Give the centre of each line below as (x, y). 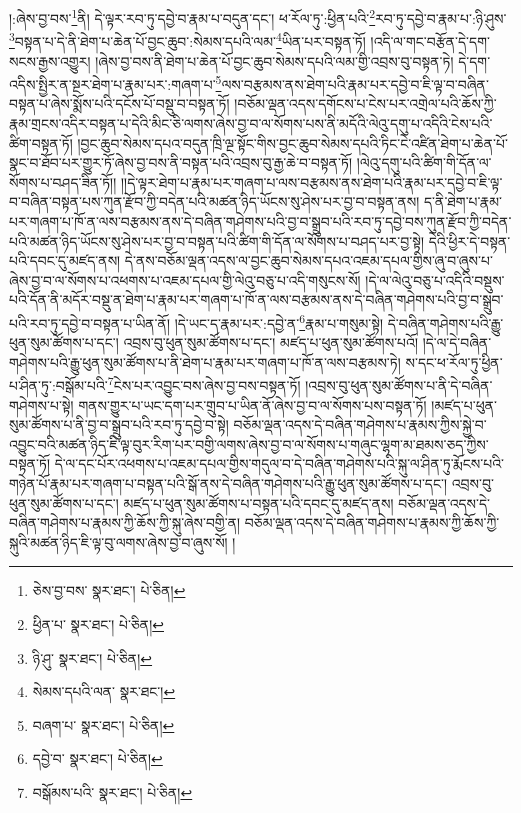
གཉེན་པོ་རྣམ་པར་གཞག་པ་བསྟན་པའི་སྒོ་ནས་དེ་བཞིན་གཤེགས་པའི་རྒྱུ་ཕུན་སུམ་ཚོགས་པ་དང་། (228, 482)
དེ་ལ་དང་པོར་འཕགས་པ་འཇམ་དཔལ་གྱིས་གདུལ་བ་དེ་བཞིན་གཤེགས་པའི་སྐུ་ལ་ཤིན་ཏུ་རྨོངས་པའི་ (279, 463)
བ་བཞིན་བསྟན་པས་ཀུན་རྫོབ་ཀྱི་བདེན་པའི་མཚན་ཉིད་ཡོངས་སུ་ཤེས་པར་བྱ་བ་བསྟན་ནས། (214, 201)
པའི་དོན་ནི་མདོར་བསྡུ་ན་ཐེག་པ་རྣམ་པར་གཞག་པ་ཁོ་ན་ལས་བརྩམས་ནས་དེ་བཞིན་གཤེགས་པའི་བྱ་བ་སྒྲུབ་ (256, 299)
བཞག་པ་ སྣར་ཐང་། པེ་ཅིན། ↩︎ (103, 724)
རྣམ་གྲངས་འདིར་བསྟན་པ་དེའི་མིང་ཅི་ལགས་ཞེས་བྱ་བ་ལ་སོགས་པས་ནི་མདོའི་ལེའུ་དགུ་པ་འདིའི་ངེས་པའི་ (251, 122)
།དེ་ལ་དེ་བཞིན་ (457, 342)
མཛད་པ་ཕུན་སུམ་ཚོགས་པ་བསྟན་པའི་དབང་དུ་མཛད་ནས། (258, 502)
